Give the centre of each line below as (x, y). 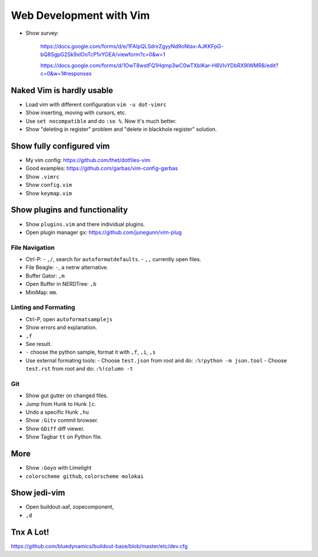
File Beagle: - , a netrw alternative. (67, 268)
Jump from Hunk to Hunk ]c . (61, 404)
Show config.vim (49, 185)
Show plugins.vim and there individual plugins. (85, 224)
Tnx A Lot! (30, 532)
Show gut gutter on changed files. (67, 395)
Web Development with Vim (80, 15)
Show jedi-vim (38, 493)
